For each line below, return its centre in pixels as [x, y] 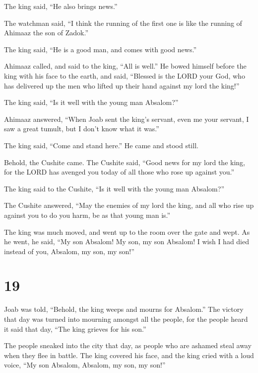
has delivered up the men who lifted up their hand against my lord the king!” [122, 85]
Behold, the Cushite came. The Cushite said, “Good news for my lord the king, [125, 162]
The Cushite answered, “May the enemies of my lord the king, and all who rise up [129, 205]
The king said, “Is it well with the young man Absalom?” [91, 102]
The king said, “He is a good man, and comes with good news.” [100, 49]
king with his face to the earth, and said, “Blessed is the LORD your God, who [125, 75]
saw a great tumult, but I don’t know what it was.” [82, 129]
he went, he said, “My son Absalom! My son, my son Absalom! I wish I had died [127, 241]
